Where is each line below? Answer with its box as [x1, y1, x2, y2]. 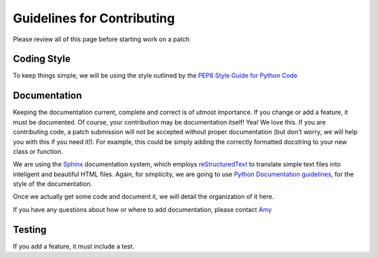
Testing [13, 224, 47, 236]
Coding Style [13, 53, 71, 65]
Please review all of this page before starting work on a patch [13, 35, 190, 43]
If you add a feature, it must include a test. [13, 242, 135, 250]
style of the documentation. [13, 180, 93, 188]
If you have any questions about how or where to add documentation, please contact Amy [13, 205, 272, 213]
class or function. [13, 147, 63, 155]
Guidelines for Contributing [13, 10, 175, 26]
